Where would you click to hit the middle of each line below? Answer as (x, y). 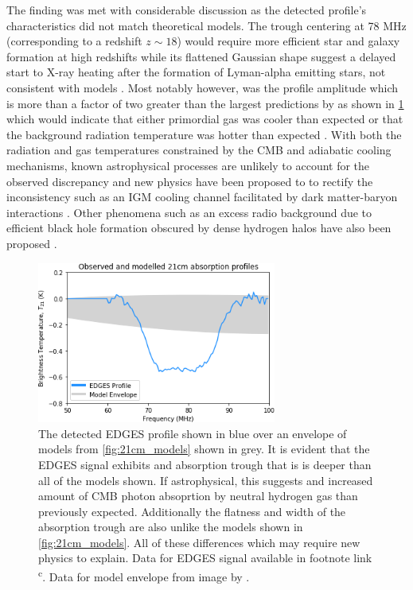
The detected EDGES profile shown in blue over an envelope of (193, 433)
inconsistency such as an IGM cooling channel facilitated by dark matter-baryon (202, 197)
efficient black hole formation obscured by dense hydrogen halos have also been (199, 228)
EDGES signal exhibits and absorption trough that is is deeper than (205, 464)
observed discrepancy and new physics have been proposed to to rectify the (190, 181)
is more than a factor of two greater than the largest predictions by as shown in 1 (205, 103)
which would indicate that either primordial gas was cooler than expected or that (205, 119)
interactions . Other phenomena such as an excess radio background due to (189, 212)
